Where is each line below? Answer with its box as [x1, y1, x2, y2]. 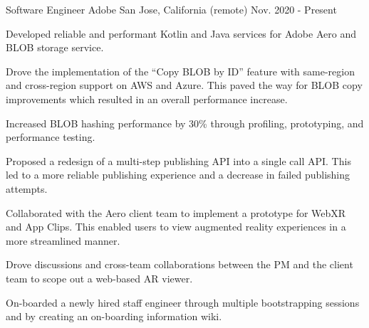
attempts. [6, 181, 48, 196]
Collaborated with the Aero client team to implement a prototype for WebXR [6, 205, 346, 220]
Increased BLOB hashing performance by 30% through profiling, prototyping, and [6, 115, 364, 130]
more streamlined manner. [6, 233, 120, 248]
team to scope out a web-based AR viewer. [6, 270, 193, 285]
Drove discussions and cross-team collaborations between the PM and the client [6, 257, 353, 272]
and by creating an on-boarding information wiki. [6, 309, 222, 324]
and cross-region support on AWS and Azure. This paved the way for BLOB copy [6, 78, 363, 92]
